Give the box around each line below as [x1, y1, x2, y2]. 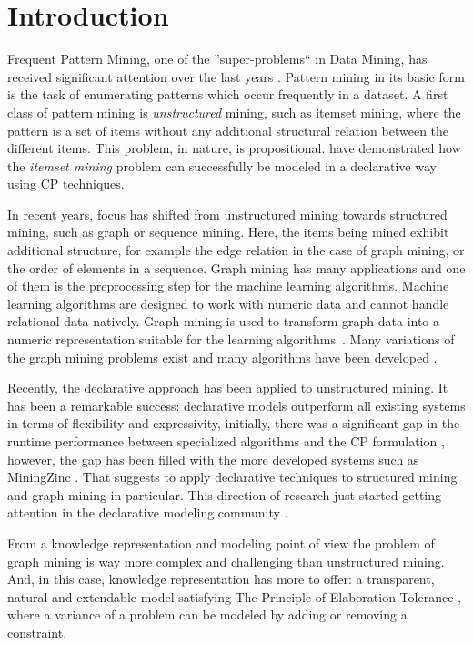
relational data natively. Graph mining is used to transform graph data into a [7, 312, 440, 331]
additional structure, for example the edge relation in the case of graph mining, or [7, 241, 465, 260]
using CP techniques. [7, 174, 125, 193]
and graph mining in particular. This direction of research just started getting [7, 485, 442, 504]
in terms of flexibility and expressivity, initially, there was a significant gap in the [7, 414, 460, 433]
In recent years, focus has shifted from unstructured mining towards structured [7, 204, 448, 223]
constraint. [7, 622, 67, 641]
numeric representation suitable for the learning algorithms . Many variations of [7, 330, 455, 349]
